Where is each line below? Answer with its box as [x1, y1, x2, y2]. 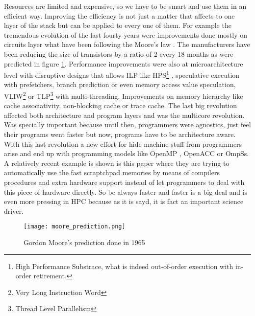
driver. [4, 205, 24, 216]
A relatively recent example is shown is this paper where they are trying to [4, 158, 229, 168]
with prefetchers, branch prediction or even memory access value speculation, [4, 79, 236, 90]
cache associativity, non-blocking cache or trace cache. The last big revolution [4, 100, 237, 111]
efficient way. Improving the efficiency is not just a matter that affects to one [4, 10, 235, 21]
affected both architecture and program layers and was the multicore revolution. [4, 110, 245, 120]
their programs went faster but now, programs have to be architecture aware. [4, 129, 236, 139]
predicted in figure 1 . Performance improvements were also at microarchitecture [4, 58, 243, 68]
